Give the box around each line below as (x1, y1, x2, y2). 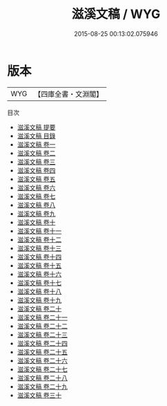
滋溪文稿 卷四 (17, 166, 56, 174)
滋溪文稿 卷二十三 (17, 330, 68, 339)
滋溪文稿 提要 (17, 122, 56, 131)
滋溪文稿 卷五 (17, 174, 56, 183)
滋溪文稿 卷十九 (17, 295, 62, 304)
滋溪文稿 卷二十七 (17, 365, 68, 373)
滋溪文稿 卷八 (17, 201, 56, 209)
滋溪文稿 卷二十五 (17, 347, 68, 356)
